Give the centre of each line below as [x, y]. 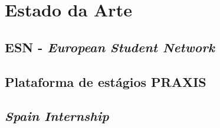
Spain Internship [57, 116]
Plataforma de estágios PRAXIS [106, 81]
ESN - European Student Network [110, 47]
